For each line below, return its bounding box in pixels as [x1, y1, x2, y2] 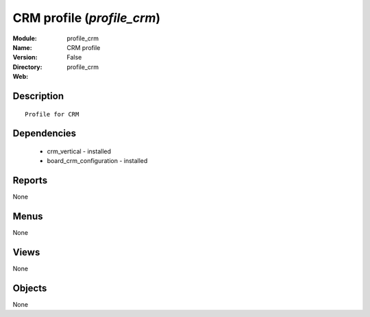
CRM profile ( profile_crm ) [12, 10, 161, 25]
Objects [12, 282, 47, 294]
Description [12, 90, 64, 102]
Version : [12, 53, 38, 62]
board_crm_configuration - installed [47, 157, 148, 165]
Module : [12, 34, 37, 42]
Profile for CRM [25, 110, 79, 118]
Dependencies [12, 127, 77, 140]
